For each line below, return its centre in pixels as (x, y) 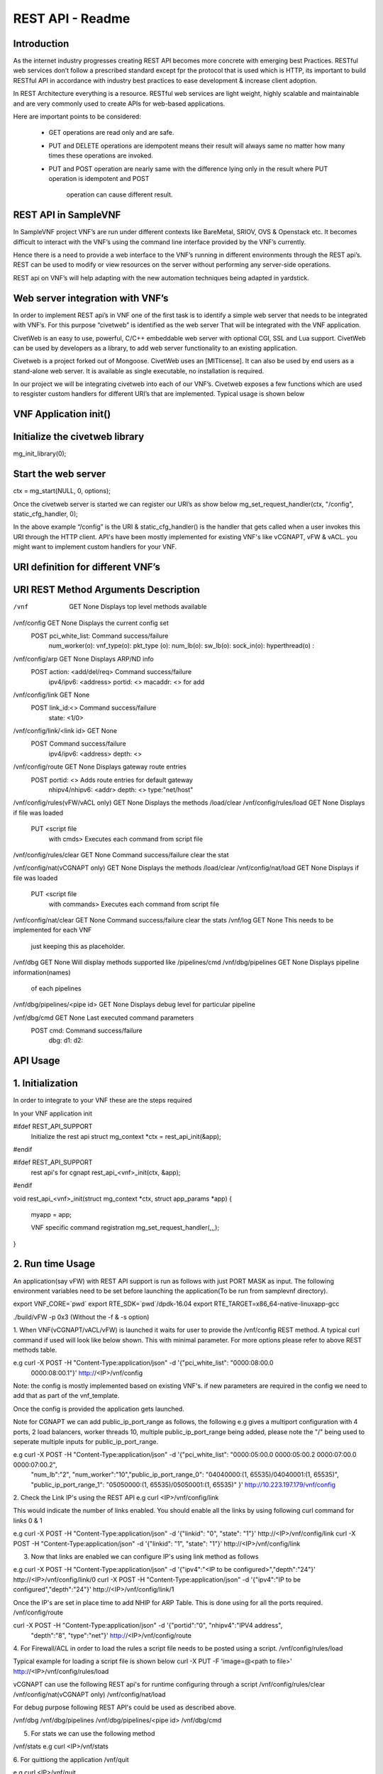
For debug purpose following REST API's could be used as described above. (125, 1707)
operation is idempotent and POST (99, 178)
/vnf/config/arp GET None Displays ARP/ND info (83, 659)
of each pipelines (56, 988)
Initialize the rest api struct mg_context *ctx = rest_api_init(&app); (126, 1136)
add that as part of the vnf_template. (66, 1396)
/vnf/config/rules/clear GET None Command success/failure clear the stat (121, 854)
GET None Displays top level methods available (138, 607)
